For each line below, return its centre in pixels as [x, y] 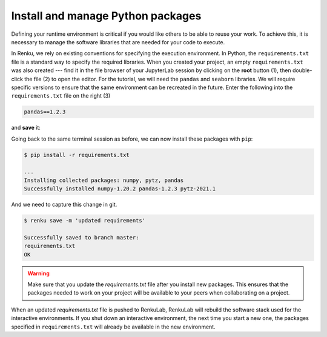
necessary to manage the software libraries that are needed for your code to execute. [118, 42]
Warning [38, 273]
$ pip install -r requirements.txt [77, 155]
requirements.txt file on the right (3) [61, 96]
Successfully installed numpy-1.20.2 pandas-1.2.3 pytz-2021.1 [120, 189]
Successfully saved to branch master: [81, 237]
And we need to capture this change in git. [64, 205]
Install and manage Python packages [106, 16]
